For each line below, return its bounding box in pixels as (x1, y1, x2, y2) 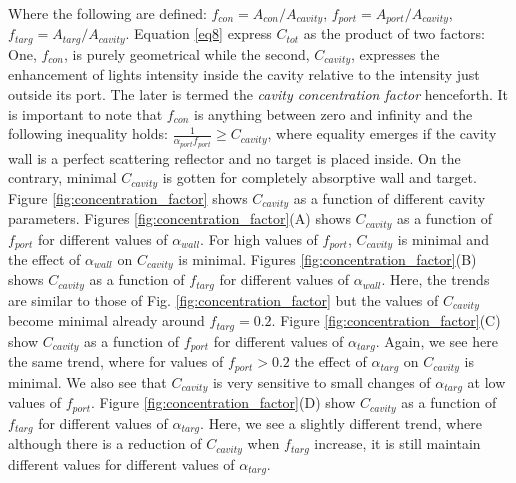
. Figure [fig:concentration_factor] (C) (271, 310, 501, 331)
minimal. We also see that (8, 371, 167, 392)
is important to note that (8, 103, 163, 124)
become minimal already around (8, 310, 205, 331)
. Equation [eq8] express (125, 23, 272, 44)
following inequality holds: (8, 123, 168, 144)
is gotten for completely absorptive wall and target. (162, 167, 477, 188)
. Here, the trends (381, 269, 490, 290)
